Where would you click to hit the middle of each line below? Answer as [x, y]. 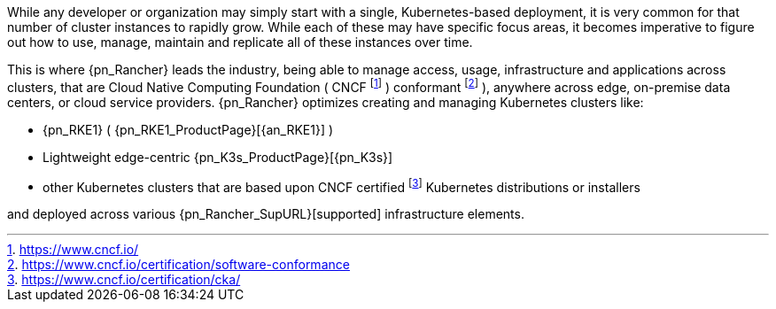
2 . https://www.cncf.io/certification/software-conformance [178, 265]
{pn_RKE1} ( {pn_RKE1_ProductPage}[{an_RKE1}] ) [188, 129]
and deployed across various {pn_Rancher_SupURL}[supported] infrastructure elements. [266, 214]
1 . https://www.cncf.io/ [73, 250]
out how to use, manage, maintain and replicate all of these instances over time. [240, 42]
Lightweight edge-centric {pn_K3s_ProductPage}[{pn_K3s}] [218, 157]
